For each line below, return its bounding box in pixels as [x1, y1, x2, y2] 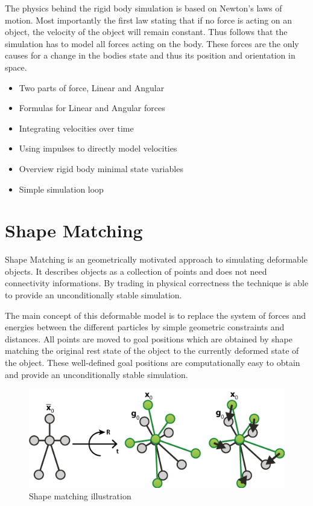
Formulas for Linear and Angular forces [19, 101, 165, 114]
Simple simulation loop [19, 182, 104, 195]
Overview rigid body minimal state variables [19, 162, 183, 175]
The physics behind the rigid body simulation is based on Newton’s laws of [5, 2, 282, 14]
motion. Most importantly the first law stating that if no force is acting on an [5, 13, 292, 26]
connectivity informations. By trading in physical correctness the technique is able [5, 277, 309, 289]
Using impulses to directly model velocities [19, 142, 177, 155]
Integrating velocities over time [19, 121, 134, 134]
